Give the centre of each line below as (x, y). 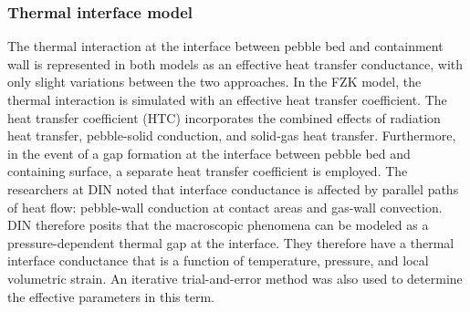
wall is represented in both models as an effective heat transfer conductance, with (235, 63)
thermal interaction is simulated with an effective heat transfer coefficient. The (227, 99)
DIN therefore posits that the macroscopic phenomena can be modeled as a (218, 225)
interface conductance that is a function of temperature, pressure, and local (218, 260)
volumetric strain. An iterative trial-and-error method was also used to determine (235, 278)
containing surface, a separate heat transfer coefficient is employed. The (208, 171)
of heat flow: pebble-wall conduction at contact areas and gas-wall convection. (225, 207)
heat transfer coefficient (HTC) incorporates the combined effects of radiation (224, 117)
